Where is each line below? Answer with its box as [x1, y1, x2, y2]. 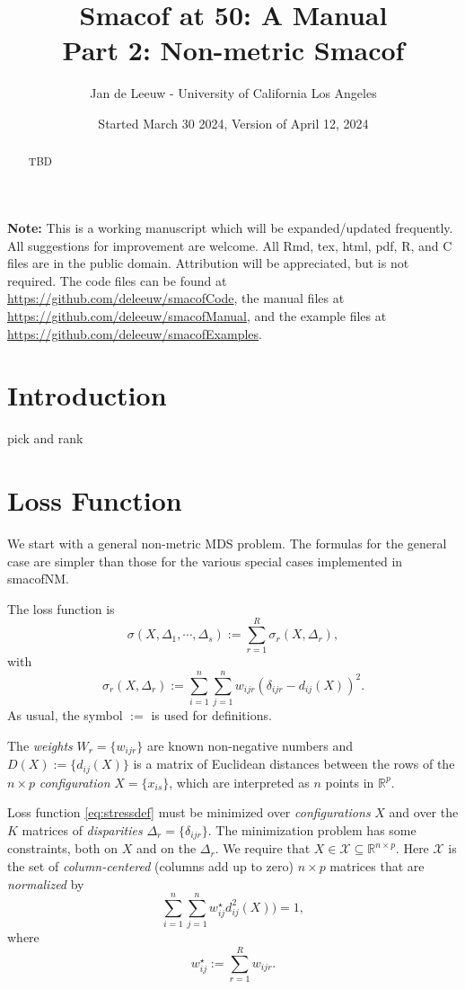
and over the [389, 803, 459, 822]
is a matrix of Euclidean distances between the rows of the [133, 754, 455, 773]
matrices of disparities [22, 820, 143, 839]
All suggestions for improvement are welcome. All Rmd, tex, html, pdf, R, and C [7, 236, 452, 254]
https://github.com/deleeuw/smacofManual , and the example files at [7, 306, 387, 325]
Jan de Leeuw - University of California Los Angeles [90, 84, 377, 102]
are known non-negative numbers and [146, 735, 354, 754]
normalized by [7, 874, 84, 893]
